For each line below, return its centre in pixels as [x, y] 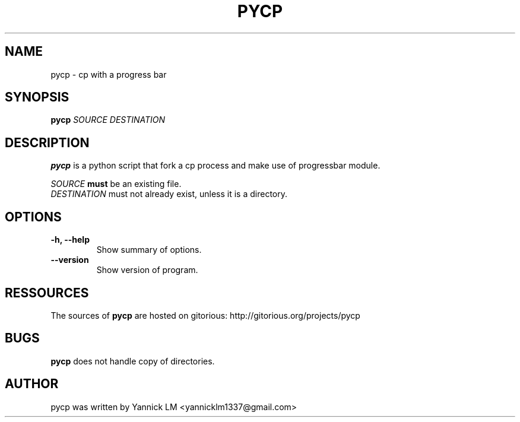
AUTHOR [32, 384]
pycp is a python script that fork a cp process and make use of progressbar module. [215, 166]
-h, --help [70, 240]
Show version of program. [147, 270]
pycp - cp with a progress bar [109, 74]
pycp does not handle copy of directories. [133, 361]
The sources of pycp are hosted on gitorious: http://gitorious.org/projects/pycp [205, 315]
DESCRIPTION [47, 142]
